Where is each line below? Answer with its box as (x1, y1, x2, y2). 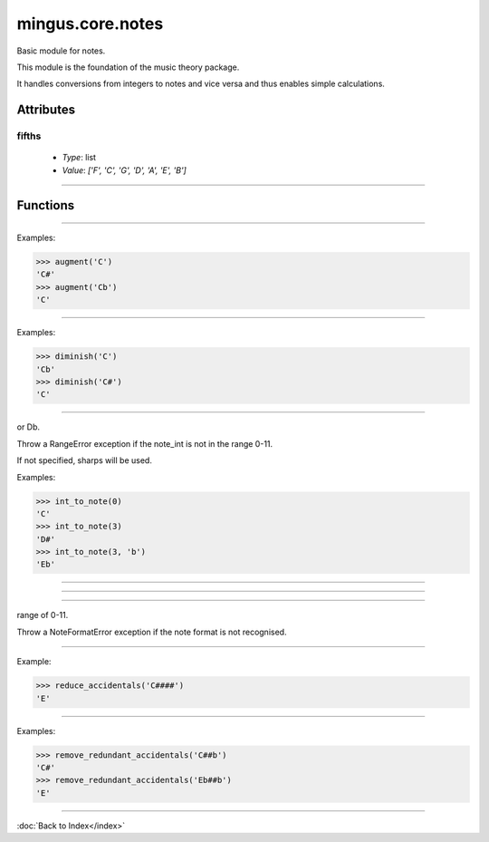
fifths (16, 130, 42, 142)
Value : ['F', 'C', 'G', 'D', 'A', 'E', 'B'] (62, 164, 187, 176)
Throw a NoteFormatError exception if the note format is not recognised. (16, 626, 287, 637)
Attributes (16, 102, 76, 118)
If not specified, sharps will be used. (16, 455, 153, 466)
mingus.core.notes (16, 14, 164, 34)
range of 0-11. (16, 610, 69, 621)
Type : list (62, 152, 97, 163)
